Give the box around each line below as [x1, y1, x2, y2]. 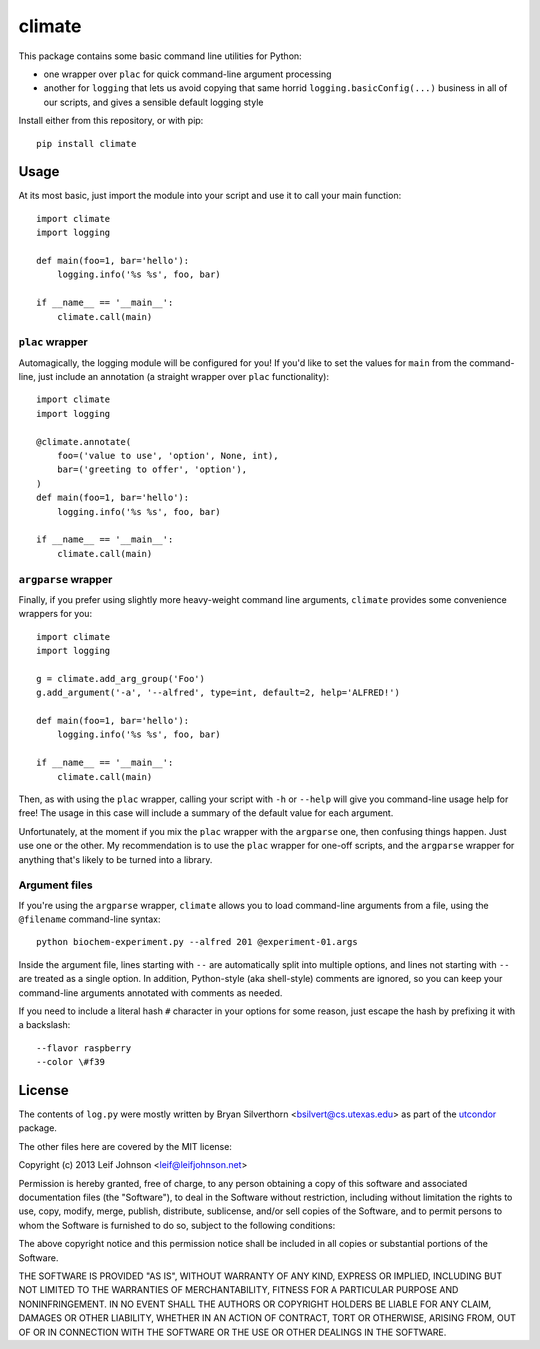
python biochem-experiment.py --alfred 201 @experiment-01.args [36, 936, 359, 948]
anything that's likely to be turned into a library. [18, 853, 213, 865]
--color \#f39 [36, 1056, 105, 1068]
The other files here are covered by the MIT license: [18, 1140, 232, 1152]
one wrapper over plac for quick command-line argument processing [43, 68, 332, 80]
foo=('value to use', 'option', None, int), [56, 450, 279, 462]
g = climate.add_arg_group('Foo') [36, 673, 205, 684]
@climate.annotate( [36, 436, 132, 447]
